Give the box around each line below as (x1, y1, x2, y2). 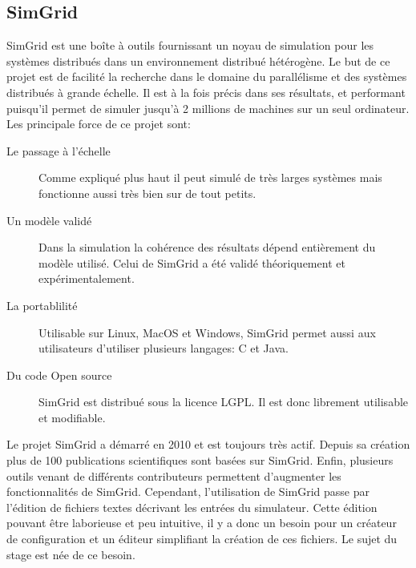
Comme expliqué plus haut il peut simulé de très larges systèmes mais (38, 169, 382, 186)
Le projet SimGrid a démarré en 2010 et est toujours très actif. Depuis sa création (6, 436, 410, 453)
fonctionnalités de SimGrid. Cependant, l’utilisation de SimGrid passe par (6, 483, 370, 500)
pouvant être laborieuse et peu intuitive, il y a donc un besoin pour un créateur (6, 514, 397, 531)
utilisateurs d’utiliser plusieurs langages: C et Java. (38, 340, 289, 357)
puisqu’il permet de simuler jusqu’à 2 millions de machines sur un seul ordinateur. (6, 99, 410, 116)
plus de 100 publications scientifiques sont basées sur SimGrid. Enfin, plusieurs (6, 452, 394, 469)
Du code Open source (6, 366, 112, 383)
